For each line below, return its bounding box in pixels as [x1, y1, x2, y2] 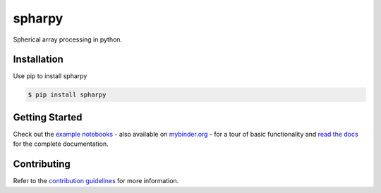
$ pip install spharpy [28, 91, 107, 99]
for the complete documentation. [13, 139, 109, 148]
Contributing [13, 158, 71, 170]
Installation [13, 54, 64, 66]
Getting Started [13, 111, 83, 123]
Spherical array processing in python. [13, 35, 123, 44]
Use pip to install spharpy [13, 72, 87, 80]
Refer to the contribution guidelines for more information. [13, 177, 179, 185]
